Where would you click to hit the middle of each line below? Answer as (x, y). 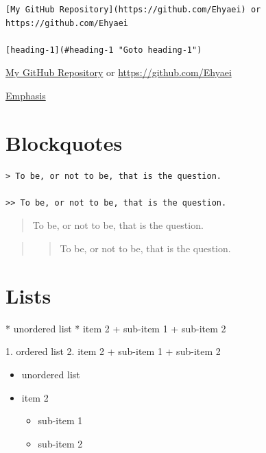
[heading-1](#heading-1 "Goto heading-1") (104, 50)
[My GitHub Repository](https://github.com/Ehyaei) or (133, 10)
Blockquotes (64, 142)
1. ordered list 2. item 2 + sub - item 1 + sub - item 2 (113, 351)
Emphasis (26, 95)
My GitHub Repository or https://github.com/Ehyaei (119, 72)
